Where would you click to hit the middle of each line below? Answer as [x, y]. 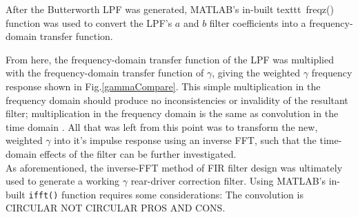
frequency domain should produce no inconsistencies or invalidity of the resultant [177, 100]
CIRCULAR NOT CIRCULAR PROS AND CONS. [116, 208]
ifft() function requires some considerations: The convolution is [166, 194]
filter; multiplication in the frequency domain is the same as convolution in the [172, 113]
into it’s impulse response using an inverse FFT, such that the [185, 140]
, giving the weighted [256, 73]
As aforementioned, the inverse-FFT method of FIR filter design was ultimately [174, 167]
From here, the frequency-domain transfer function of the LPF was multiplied [170, 59]
